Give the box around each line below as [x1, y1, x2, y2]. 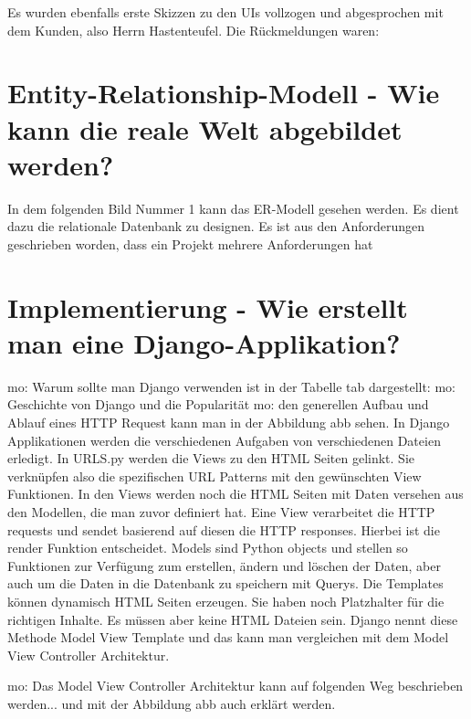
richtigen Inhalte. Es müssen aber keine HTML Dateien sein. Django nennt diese [7, 609, 458, 629]
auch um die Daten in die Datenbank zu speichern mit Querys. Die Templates [7, 574, 444, 593]
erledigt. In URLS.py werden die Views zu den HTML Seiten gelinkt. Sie [7, 449, 415, 468]
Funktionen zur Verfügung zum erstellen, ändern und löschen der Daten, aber [7, 555, 441, 575]
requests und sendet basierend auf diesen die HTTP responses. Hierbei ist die [7, 520, 440, 539]
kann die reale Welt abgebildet [7, 110, 403, 147]
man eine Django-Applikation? [7, 323, 401, 361]
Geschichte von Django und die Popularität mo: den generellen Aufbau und [7, 395, 429, 414]
